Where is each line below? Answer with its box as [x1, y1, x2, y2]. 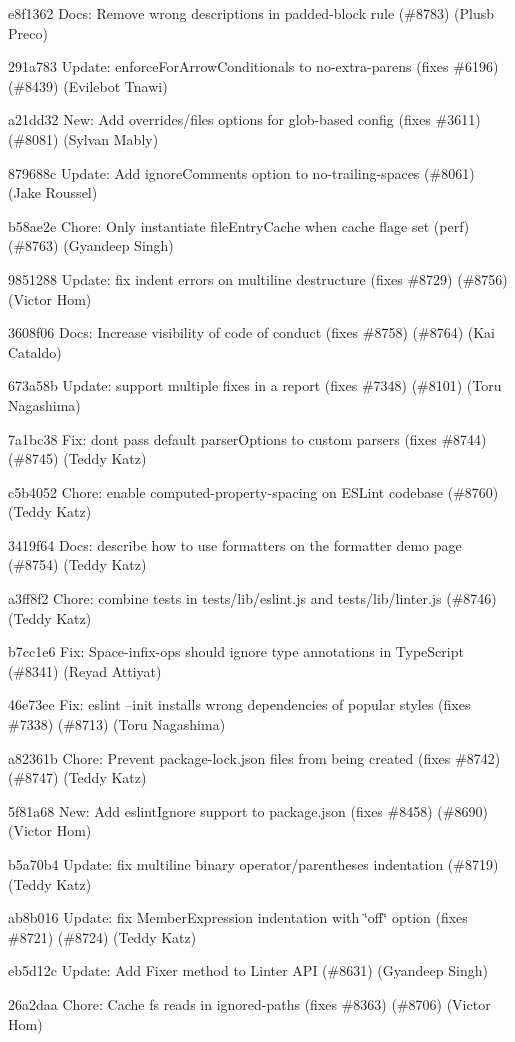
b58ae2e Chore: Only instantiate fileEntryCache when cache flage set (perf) [8, 215, 470, 236]
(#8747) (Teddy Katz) [8, 767, 147, 788]
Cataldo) [8, 341, 62, 362]
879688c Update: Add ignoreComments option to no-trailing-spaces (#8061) [8, 162, 475, 183]
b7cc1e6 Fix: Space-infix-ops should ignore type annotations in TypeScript [8, 641, 464, 662]
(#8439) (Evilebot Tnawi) [8, 75, 168, 96]
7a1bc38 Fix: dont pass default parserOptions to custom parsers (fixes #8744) [8, 428, 487, 449]
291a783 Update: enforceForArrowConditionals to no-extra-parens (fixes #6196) [8, 56, 499, 77]
